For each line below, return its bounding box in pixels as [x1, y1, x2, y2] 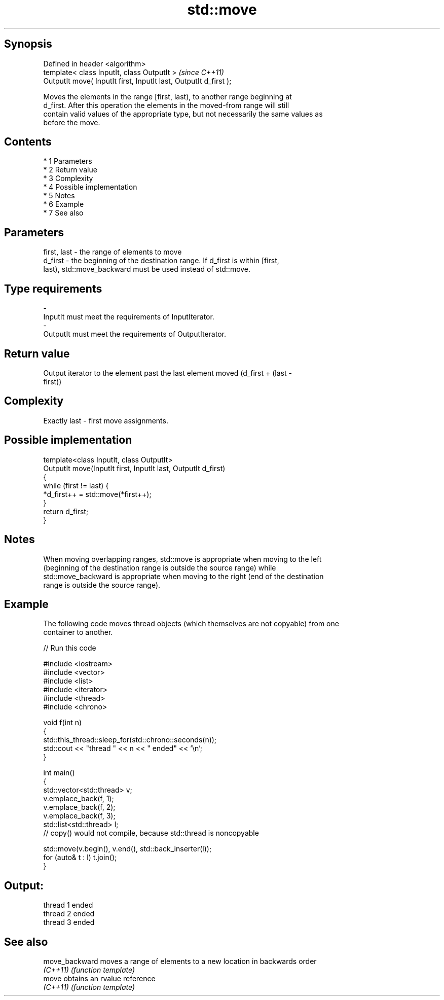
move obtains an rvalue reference [43, 974, 156, 983]
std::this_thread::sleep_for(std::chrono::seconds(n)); [43, 735, 217, 744]
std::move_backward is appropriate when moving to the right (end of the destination [43, 572, 324, 581]
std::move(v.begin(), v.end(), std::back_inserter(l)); [43, 844, 212, 853]
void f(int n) [43, 718, 82, 727]
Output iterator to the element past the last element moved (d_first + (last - [43, 368, 292, 377]
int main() [43, 768, 75, 777]
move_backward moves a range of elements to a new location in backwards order [43, 957, 317, 966]
